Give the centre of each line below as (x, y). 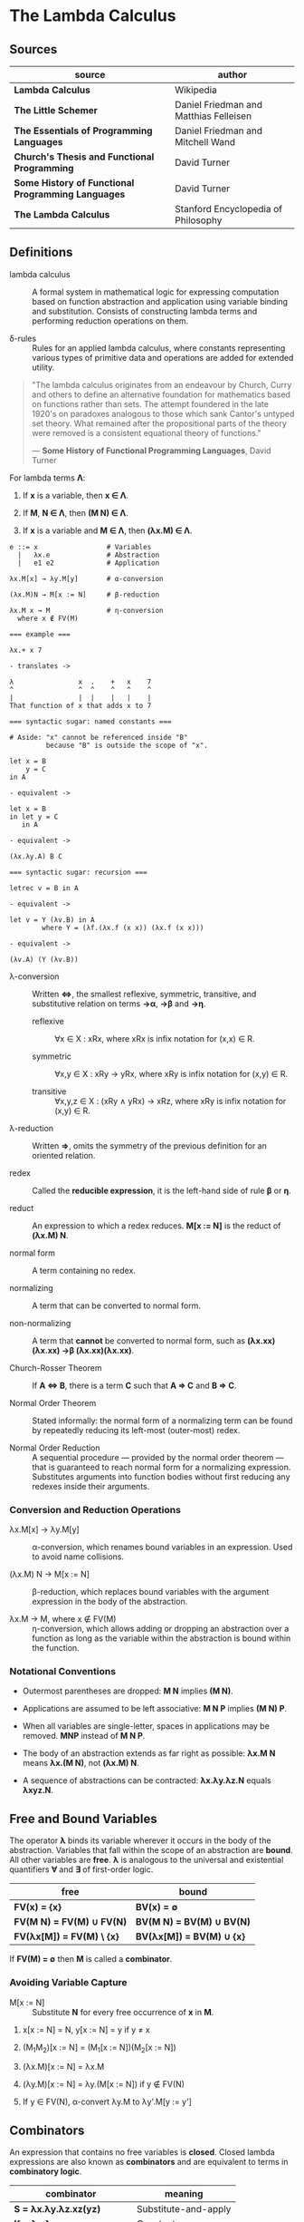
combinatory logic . (46, 2171)
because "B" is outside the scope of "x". (127, 745)
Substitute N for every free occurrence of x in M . (123, 2012)
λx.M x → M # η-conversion (87, 610)
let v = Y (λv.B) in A (52, 920)
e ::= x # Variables (81, 547)
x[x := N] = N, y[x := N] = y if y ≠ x (86, 2029)
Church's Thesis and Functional (84, 157)
